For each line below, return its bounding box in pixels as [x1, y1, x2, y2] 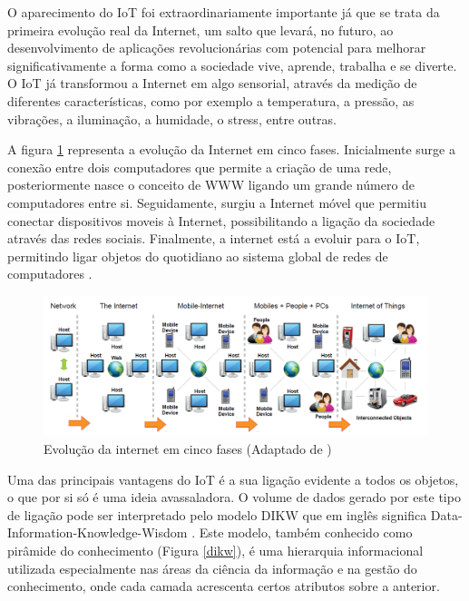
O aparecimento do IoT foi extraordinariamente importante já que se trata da [7, 3, 440, 21]
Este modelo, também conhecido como [199, 523, 413, 542]
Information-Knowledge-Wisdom [7, 523, 188, 542]
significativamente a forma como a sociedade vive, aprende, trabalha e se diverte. [7, 55, 457, 74]
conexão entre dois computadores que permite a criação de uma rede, [7, 157, 392, 176]
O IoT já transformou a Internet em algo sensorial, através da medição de [7, 74, 417, 93]
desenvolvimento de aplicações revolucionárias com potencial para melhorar [7, 38, 426, 57]
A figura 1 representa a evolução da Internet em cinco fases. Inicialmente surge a [7, 140, 455, 159]
